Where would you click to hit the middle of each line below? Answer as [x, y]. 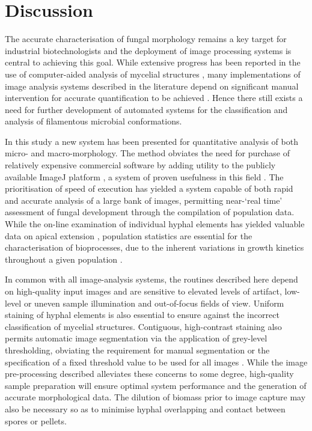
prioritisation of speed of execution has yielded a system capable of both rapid [149, 188]
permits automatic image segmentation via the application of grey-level [136, 338]
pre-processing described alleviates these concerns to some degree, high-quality [149, 374]
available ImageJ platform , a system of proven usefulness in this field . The [144, 176]
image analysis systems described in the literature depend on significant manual [152, 86]
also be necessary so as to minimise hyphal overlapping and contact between [145, 408]
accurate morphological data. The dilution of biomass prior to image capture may [155, 397]
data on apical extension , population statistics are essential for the [129, 235]
